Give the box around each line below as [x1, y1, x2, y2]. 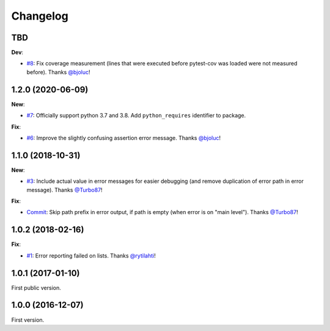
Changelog [11, 9, 68, 23]
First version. [11, 316, 45, 324]
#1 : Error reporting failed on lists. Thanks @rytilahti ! [26, 251, 156, 259]
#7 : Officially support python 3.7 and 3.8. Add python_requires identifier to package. [26, 112, 246, 119]
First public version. [11, 284, 61, 291]
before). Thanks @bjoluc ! [26, 68, 91, 76]
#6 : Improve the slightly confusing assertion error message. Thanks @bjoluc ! [26, 134, 221, 141]
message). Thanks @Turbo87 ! [26, 186, 103, 193]
